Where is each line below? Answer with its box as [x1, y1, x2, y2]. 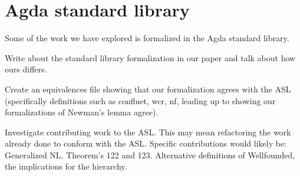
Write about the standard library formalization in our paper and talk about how [5, 51, 296, 64]
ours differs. [5, 63, 47, 75]
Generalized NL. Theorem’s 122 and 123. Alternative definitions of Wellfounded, [5, 148, 295, 161]
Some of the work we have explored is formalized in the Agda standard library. [5, 32, 289, 44]
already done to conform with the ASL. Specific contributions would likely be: [5, 137, 286, 150]
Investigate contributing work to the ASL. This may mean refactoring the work [5, 125, 291, 138]
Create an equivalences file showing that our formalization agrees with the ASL [5, 82, 291, 95]
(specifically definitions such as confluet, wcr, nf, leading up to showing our [5, 94, 276, 107]
